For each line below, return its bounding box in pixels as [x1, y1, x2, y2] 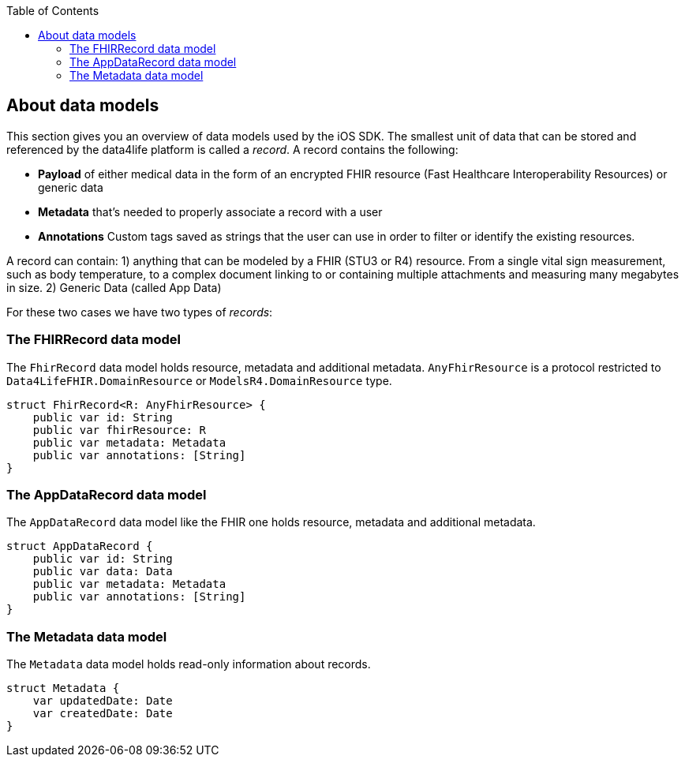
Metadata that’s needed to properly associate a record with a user [38, 204, 383, 219]
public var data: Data [32, 565, 173, 578]
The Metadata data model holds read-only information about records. [6, 657, 371, 671]
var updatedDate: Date [32, 694, 173, 708]
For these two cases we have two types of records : [6, 305, 273, 319]
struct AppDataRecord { [6, 540, 153, 553]
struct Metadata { [6, 682, 120, 695]
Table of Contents [6, 4, 99, 17]
